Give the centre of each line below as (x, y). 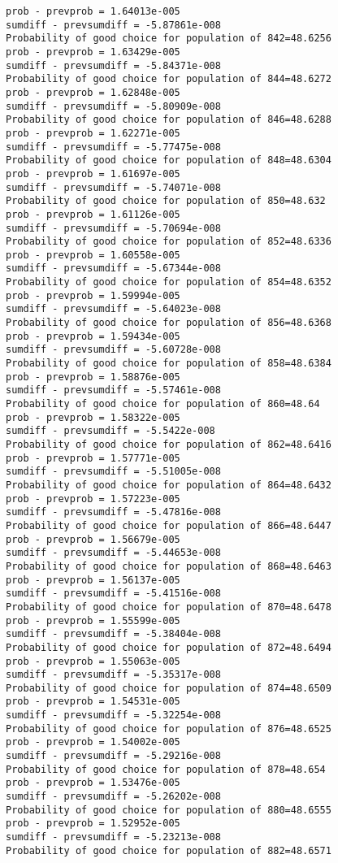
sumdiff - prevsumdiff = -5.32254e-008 (113, 716)
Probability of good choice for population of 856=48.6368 (169, 323)
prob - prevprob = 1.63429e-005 (93, 52)
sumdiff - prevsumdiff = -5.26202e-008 (113, 797)
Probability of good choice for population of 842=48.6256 (169, 39)
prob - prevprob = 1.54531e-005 (93, 702)
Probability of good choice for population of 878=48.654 (166, 769)
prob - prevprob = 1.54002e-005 (93, 742)
